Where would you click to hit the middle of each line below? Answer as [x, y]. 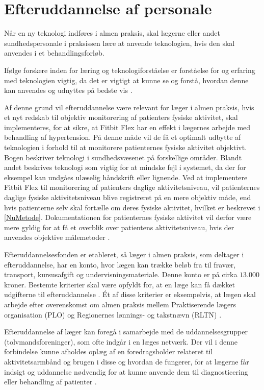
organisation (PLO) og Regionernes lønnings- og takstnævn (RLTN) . [113, 314]
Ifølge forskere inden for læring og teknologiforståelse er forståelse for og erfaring [130, 70]
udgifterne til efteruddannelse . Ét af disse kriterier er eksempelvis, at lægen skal [130, 294]
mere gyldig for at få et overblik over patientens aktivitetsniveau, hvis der [119, 227]
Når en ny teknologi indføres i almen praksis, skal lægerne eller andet [112, 33]
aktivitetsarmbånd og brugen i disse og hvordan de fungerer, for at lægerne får [127, 361]
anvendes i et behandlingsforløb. [54, 53]
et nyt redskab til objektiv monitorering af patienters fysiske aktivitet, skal [121, 117]
